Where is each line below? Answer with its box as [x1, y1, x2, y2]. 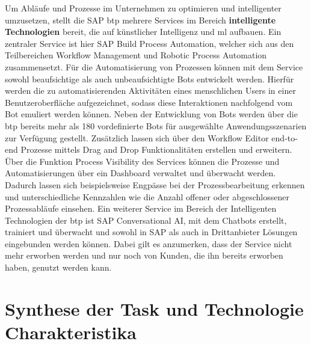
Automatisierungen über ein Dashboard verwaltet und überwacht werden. [5, 167, 276, 179]
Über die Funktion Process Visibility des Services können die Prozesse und [5, 155, 280, 167]
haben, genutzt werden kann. [5, 261, 112, 274]
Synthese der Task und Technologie [5, 296, 304, 321]
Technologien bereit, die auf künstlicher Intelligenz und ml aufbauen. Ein [5, 25, 282, 38]
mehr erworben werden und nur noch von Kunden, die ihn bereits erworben [5, 249, 283, 262]
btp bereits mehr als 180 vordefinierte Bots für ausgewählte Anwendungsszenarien [5, 119, 307, 132]
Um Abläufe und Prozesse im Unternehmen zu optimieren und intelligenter [5, 2, 282, 14]
